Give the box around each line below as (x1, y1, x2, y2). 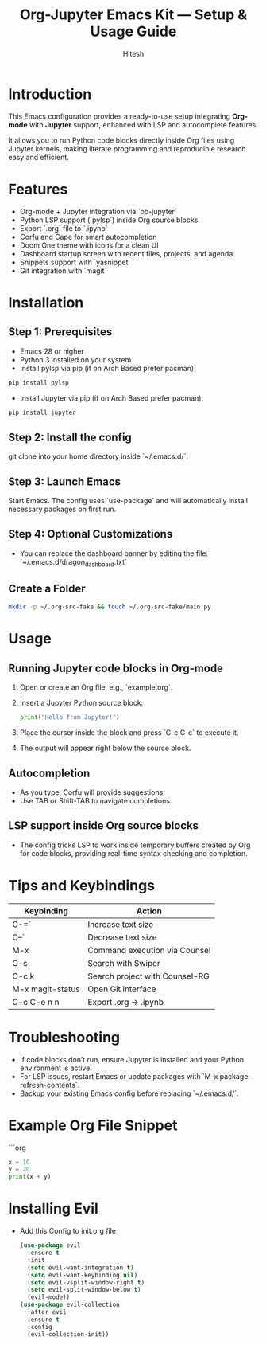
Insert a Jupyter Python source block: (19, 698, 144, 708)
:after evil (27, 1308, 67, 1316)
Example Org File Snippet (8, 1116, 178, 1134)
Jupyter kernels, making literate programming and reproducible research (8, 143, 246, 153)
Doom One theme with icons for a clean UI (19, 240, 159, 250)
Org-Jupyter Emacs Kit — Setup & (19, 6, 248, 24)
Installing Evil (8, 1200, 99, 1218)
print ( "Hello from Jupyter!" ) (19, 714, 121, 721)
